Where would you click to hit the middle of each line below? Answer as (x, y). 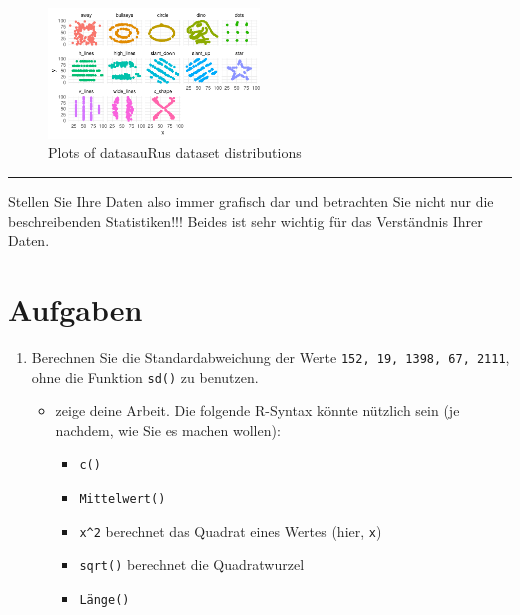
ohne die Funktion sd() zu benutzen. (145, 376)
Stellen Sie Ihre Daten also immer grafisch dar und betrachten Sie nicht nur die (251, 200)
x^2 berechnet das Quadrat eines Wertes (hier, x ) (230, 530)
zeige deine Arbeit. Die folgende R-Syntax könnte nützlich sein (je (257, 410)
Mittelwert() (122, 499)
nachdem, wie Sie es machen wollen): (168, 429)
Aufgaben (75, 308)
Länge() (104, 600)
